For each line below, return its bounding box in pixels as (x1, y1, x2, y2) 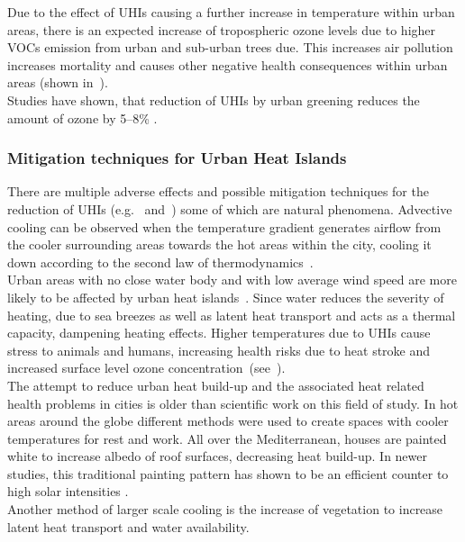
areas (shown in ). (7, 73, 108, 92)
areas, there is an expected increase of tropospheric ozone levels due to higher (7, 20, 436, 39)
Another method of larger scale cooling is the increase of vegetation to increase (7, 500, 443, 519)
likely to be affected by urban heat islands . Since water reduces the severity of (7, 287, 444, 306)
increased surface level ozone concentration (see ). (7, 358, 286, 377)
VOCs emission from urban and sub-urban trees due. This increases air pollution (7, 38, 453, 57)
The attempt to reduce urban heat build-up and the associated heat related (7, 375, 424, 394)
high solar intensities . (7, 482, 129, 501)
